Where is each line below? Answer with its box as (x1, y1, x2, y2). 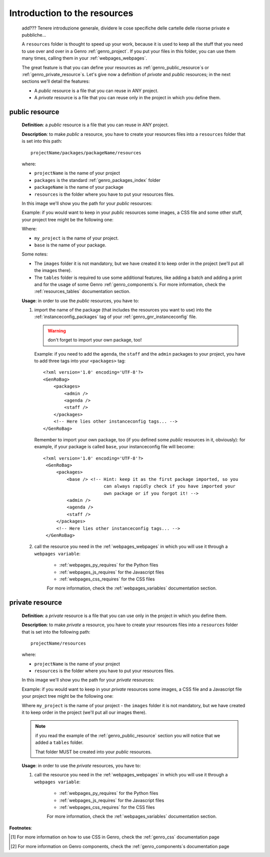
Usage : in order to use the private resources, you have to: (21, 763, 141, 768)
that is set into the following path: (21, 629, 90, 635)
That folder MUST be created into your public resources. (35, 749, 152, 755)
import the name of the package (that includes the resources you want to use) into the (34, 307, 212, 313)
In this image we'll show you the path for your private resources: (21, 677, 154, 683)
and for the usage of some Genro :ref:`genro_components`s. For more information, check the (34, 281, 226, 288)
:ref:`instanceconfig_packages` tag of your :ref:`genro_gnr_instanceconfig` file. (34, 314, 197, 320)
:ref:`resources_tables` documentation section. (34, 289, 130, 295)
